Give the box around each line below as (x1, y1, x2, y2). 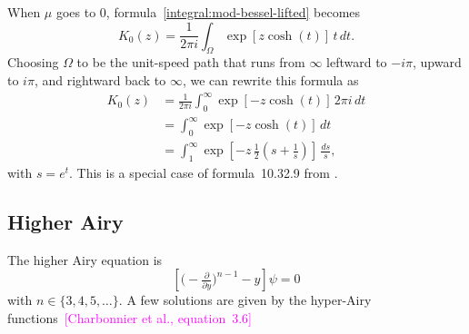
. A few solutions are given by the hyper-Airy (118, 290, 372, 309)
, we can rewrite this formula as (182, 70, 359, 89)
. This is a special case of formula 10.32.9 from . (69, 163, 338, 182)
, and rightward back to (34, 70, 166, 89)
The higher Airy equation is (7, 250, 163, 269)
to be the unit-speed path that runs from (76, 53, 305, 72)
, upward (412, 53, 462, 72)
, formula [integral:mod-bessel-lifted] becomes (105, 3, 361, 21)
